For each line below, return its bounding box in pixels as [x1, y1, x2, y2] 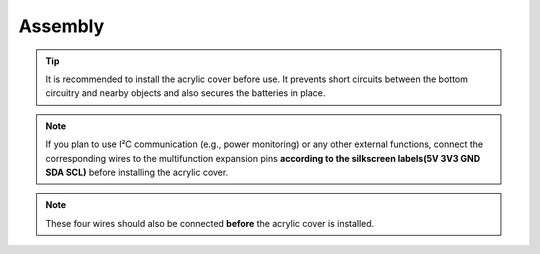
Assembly [18, 15, 105, 37]
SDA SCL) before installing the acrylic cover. [45, 166, 229, 178]
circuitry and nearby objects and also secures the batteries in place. [45, 87, 326, 99]
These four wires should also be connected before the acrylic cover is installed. [45, 217, 375, 229]
